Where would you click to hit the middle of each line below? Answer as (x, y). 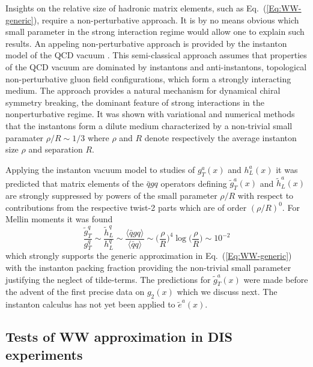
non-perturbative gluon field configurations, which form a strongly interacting (148, 78)
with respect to (266, 196)
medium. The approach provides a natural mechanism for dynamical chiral (143, 90)
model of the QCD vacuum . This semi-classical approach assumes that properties (156, 55)
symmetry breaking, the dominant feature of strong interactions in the (135, 102)
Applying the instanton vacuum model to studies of (100, 169)
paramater (25, 137)
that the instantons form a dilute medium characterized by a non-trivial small (149, 125)
